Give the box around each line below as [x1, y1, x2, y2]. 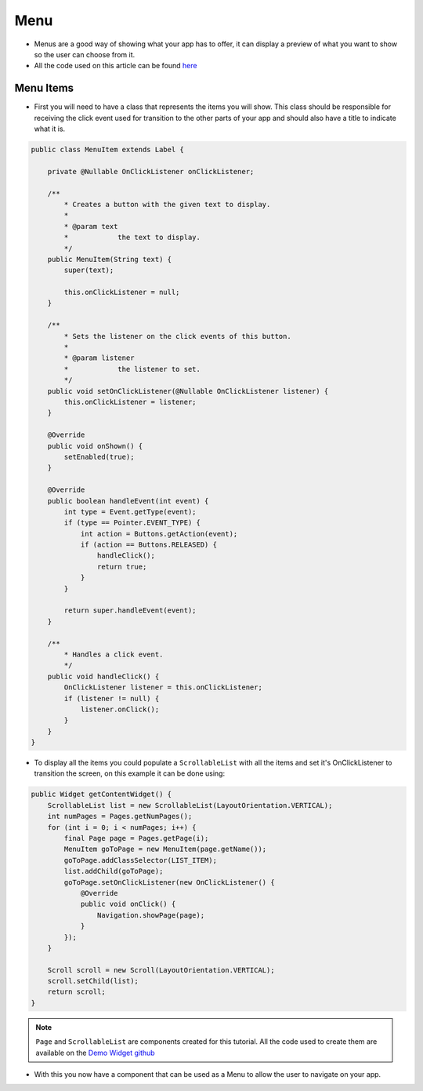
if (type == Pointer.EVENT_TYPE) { [63, 518, 201, 527]
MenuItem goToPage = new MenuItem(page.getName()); [63, 845, 267, 854]
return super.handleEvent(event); [63, 606, 197, 615]
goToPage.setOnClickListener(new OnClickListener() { [63, 878, 275, 886]
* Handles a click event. [63, 649, 164, 659]
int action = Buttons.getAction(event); [80, 529, 238, 538]
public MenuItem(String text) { [47, 255, 172, 264]
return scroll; [47, 987, 106, 996]
